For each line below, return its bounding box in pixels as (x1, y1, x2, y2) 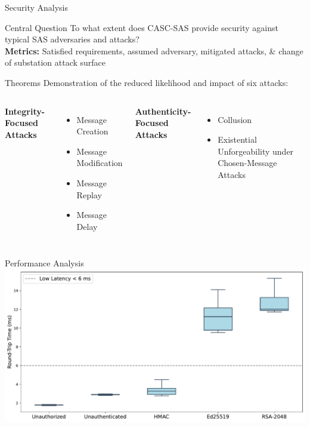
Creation (76, 125, 108, 137)
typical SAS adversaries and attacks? (5, 33, 139, 45)
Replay (76, 188, 102, 201)
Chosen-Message (218, 156, 277, 169)
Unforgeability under (218, 145, 294, 157)
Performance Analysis (5, 257, 84, 269)
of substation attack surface (5, 56, 106, 69)
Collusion (218, 113, 252, 125)
